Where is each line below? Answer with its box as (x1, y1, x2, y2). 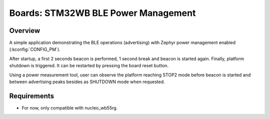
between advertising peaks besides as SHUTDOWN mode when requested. (9, 79, 165, 85)
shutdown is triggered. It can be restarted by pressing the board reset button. (9, 63, 169, 69)
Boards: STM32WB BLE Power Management (9, 7, 196, 18)
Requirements (9, 92, 54, 100)
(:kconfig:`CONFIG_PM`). (9, 46, 60, 52)
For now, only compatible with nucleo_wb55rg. (21, 105, 118, 111)
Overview (9, 26, 40, 35)
